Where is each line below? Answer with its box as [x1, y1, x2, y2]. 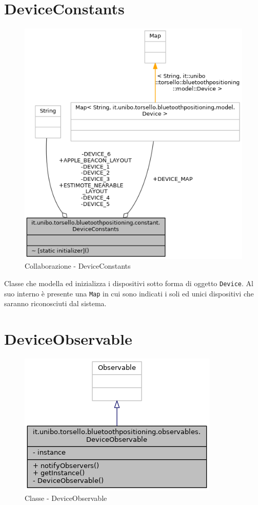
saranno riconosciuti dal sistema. [4, 298, 107, 309]
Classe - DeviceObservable [25, 492, 107, 503]
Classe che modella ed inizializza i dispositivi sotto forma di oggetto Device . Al [4, 278, 253, 289]
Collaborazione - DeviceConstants [25, 260, 131, 271]
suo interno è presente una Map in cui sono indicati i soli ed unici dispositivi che [4, 288, 254, 298]
